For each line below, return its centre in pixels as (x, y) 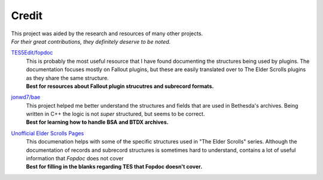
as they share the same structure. (67, 78)
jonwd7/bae (26, 97)
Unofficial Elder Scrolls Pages (48, 133)
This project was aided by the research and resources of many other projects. (107, 33)
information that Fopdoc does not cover (75, 158)
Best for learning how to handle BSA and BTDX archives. (97, 122)
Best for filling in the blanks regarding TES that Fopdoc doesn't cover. (114, 167)
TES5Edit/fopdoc (32, 53)
